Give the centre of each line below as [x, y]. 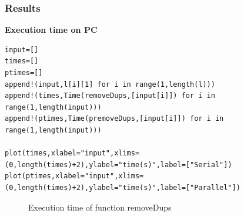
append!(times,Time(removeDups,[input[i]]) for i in [110, 96]
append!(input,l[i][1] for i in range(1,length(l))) [110, 84]
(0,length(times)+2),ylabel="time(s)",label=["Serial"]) [118, 165]
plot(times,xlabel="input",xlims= [72, 153]
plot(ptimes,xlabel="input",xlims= [74, 176]
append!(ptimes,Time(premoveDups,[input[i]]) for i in [114, 119]
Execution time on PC [51, 30]
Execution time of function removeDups [100, 207]
